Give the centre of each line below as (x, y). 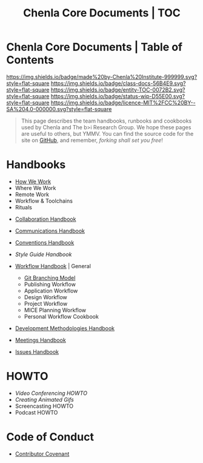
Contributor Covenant (42, 454)
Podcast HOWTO (36, 412)
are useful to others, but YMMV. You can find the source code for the (107, 133)
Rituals (23, 207)
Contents (30, 60)
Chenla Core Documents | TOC (102, 13)
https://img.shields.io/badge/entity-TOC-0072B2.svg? (118, 90)
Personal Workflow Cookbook (61, 316)
